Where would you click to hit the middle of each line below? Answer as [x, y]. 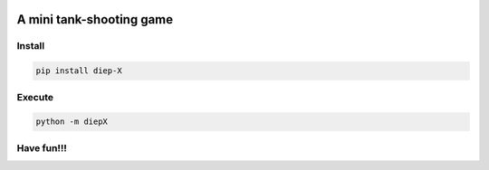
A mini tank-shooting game [95, 19]
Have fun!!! [42, 147]
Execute [35, 97]
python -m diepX [72, 122]
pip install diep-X [79, 71]
